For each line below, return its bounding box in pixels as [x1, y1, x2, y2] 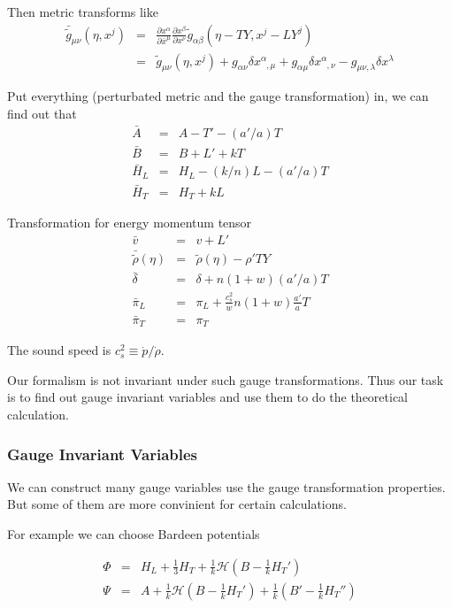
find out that [7, 104, 77, 123]
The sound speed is [7, 341, 111, 359]
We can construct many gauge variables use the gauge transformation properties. [7, 477, 446, 496]
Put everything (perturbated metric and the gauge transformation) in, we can [7, 87, 429, 105]
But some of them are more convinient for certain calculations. [7, 495, 347, 513]
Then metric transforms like [7, 3, 158, 20]
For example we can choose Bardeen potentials [7, 525, 260, 543]
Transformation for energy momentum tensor [7, 213, 252, 232]
